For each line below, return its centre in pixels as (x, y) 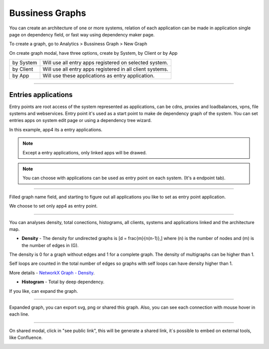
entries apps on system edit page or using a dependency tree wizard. (80, 120)
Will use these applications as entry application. (99, 76)
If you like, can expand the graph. (44, 291)
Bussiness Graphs (48, 13)
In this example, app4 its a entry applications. (56, 129)
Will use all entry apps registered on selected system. (105, 63)
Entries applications (41, 95)
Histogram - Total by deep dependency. (63, 282)
